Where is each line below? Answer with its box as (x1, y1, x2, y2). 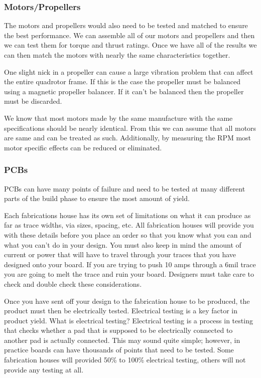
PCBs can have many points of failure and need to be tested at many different (4, 183, 245, 194)
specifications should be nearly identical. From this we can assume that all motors (4, 122, 256, 133)
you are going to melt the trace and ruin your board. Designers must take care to (4, 269, 254, 279)
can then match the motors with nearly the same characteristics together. (4, 50, 230, 60)
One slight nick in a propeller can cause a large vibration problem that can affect (4, 66, 253, 77)
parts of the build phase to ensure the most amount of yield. (4, 193, 190, 204)
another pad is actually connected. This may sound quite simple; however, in (4, 334, 240, 345)
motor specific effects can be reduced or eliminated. (4, 142, 162, 152)
